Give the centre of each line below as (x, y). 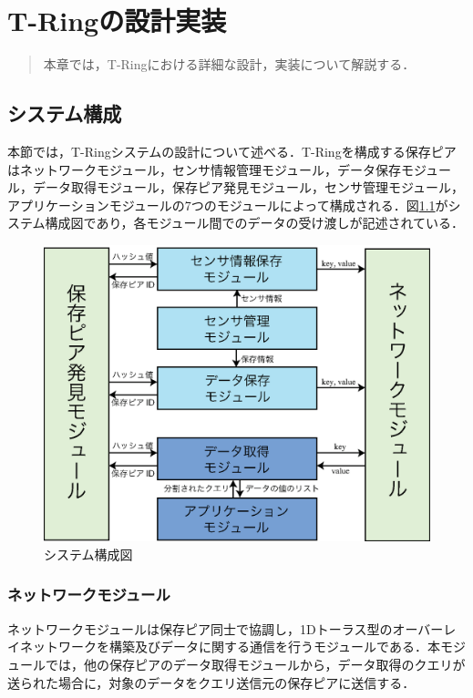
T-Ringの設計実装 (117, 21)
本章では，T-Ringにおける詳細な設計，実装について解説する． (229, 64)
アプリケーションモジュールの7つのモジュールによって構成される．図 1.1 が (228, 205)
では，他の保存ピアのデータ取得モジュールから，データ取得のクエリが (255, 664)
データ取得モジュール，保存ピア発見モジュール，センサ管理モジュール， (248, 187)
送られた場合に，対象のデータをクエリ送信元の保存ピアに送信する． (211, 682)
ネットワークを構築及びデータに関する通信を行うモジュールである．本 (230, 647)
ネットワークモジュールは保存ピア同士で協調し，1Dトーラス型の (200, 628)
